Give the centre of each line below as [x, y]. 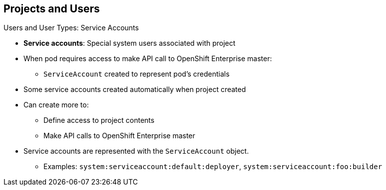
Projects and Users [52, 9]
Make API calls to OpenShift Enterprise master [119, 136]
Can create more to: [56, 105]
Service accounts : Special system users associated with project [130, 43]
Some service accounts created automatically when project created [135, 90]
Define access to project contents [99, 120]
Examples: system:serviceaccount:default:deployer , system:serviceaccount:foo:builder [213, 167]
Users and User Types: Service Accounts [71, 28]
